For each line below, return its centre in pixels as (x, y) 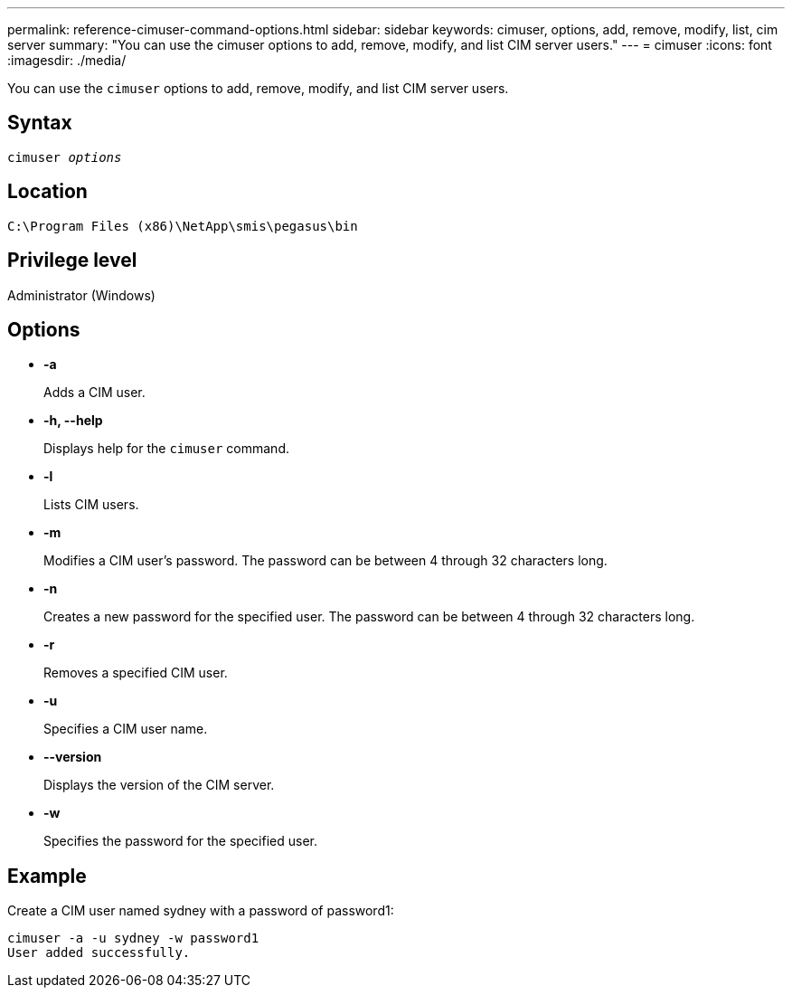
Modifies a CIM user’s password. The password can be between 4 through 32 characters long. (325, 561)
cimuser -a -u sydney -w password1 (133, 938)
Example (47, 876)
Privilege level (72, 261)
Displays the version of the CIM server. (159, 785)
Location (47, 192)
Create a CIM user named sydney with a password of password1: (201, 911)
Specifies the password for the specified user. (180, 841)
